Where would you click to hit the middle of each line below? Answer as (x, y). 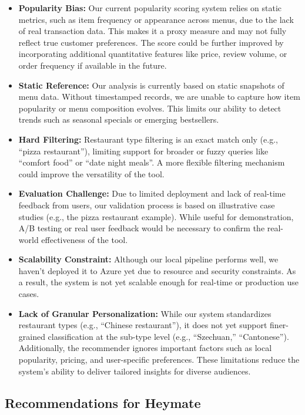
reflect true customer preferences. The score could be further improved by (151, 42)
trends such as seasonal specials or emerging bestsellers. (119, 119)
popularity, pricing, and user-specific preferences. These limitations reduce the (159, 360)
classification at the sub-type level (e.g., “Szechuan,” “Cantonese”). (168, 336)
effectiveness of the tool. (85, 239)
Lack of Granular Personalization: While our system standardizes (145, 313)
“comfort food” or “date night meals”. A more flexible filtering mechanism (152, 162)
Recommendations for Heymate (103, 402)
